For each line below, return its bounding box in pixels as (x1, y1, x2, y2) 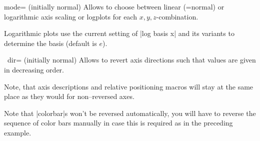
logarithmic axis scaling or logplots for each (4, 11, 137, 21)
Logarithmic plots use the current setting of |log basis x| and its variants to (4, 28, 234, 38)
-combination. (156, 11, 198, 21)
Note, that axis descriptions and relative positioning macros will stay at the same (4, 81, 253, 91)
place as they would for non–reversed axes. (4, 91, 134, 101)
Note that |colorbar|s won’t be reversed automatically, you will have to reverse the (4, 107, 256, 118)
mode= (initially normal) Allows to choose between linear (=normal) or (4, 1, 224, 11)
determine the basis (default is (4, 37, 97, 48)
